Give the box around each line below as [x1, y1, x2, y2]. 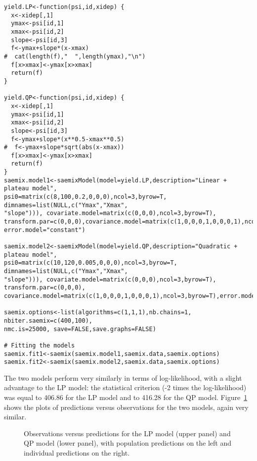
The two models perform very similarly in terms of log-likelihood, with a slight [4, 372, 242, 383]
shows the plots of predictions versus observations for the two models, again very [4, 402, 249, 412]
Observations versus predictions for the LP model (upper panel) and [24, 428, 231, 438]
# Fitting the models [4, 342, 75, 349]
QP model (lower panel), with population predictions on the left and [24, 438, 232, 448]
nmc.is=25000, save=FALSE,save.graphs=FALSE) [4, 325, 156, 333]
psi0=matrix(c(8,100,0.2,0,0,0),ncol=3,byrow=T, [4, 193, 167, 201]
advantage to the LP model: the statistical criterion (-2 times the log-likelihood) [4, 382, 247, 393]
